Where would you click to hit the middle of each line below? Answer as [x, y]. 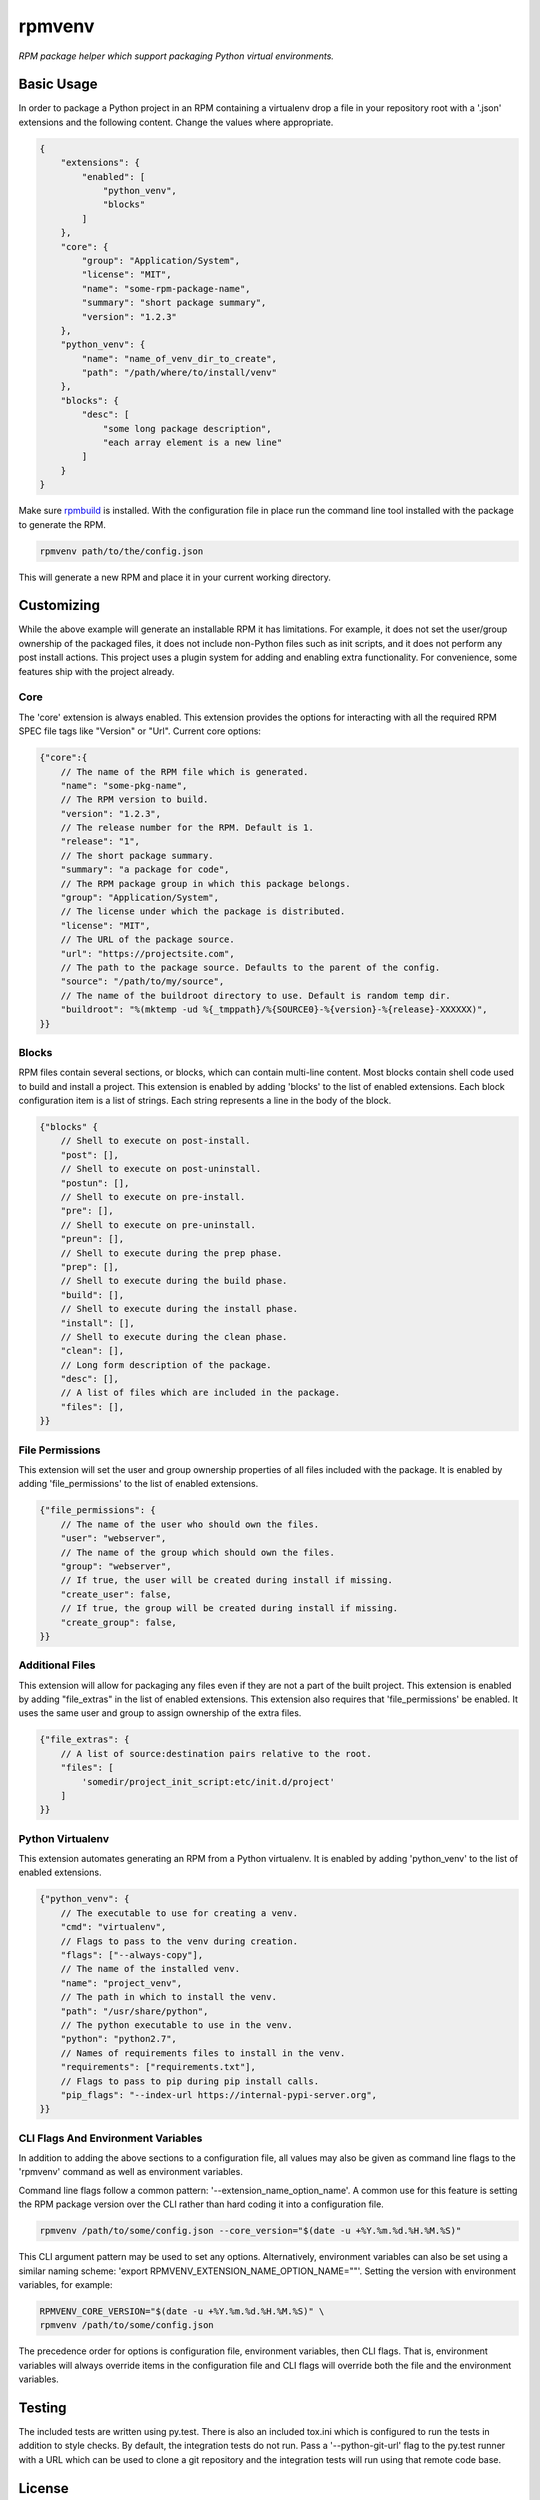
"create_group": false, [118, 1622]
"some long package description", [187, 428]
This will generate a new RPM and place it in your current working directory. [175, 577]
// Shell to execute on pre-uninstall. [158, 1224]
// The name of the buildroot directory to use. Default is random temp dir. [256, 995]
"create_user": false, [116, 1594]
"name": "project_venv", [121, 1983]
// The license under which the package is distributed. [203, 911]
